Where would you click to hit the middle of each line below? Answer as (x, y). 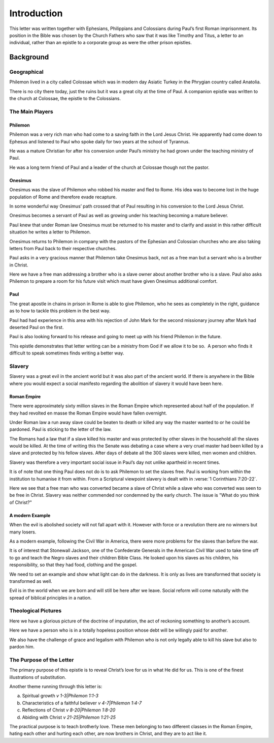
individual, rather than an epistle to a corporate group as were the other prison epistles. (101, 43)
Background (29, 57)
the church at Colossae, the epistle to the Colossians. (65, 99)
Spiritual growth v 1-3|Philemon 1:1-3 (60, 696)
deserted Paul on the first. (37, 328)
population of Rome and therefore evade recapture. (63, 197)
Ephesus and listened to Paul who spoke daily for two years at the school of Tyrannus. (100, 141)
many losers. (23, 532)
